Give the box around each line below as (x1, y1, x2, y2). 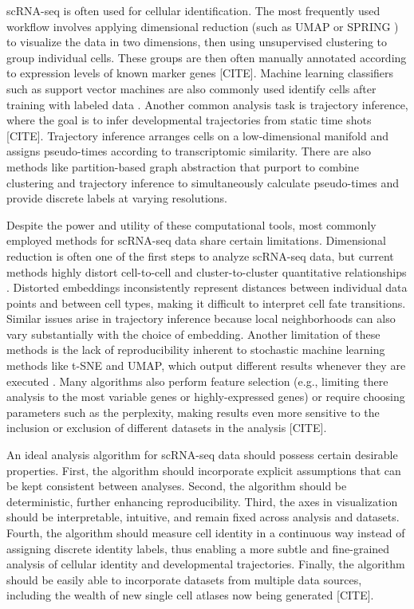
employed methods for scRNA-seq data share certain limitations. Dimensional (6, 232, 386, 249)
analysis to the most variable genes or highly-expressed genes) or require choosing (6, 388, 405, 405)
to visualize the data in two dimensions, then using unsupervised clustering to (6, 33, 388, 50)
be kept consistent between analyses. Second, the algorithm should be (6, 477, 347, 494)
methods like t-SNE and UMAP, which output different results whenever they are (6, 357, 406, 374)
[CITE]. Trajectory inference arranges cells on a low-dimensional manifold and (6, 127, 388, 143)
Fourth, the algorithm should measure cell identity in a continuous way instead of (6, 525, 405, 540)
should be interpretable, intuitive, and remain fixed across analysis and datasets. (6, 509, 400, 525)
